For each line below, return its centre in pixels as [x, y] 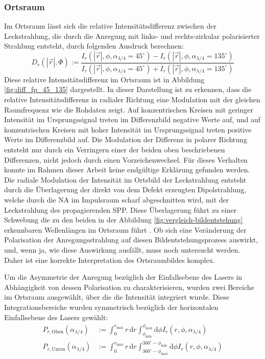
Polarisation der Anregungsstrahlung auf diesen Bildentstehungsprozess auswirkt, [131, 240]
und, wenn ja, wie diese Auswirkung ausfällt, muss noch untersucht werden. [122, 249]
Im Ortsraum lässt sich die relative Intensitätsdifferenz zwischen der [111, 26]
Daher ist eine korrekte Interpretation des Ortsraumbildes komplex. [110, 260]
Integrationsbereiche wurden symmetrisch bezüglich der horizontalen [111, 307]
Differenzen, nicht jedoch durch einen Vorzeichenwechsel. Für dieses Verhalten [126, 159]
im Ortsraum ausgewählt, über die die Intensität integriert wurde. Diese [117, 297]
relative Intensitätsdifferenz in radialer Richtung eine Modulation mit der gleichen [132, 99]
